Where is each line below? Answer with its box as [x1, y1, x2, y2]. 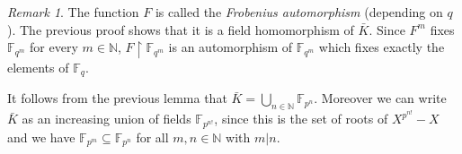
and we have [7, 127, 76, 146]
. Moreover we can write [314, 89, 447, 107]
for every [30, 38, 78, 56]
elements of [7, 57, 69, 76]
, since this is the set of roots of [214, 109, 388, 128]
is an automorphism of [168, 38, 293, 56]
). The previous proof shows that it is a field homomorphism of [7, 20, 354, 38]
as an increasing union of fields [22, 109, 191, 128]
